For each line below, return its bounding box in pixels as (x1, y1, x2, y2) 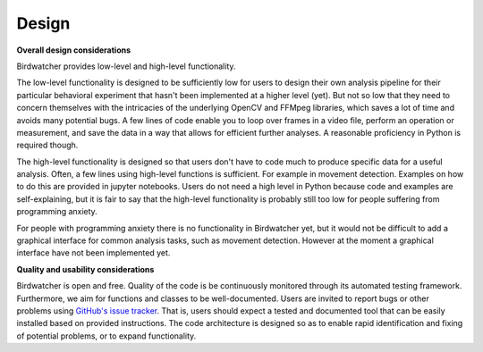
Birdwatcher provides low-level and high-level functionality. (16, 61, 236, 71)
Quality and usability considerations (16, 264, 155, 274)
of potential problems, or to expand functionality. (16, 331, 197, 341)
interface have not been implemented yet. (16, 247, 171, 258)
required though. (16, 139, 79, 151)
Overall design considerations (16, 45, 131, 55)
